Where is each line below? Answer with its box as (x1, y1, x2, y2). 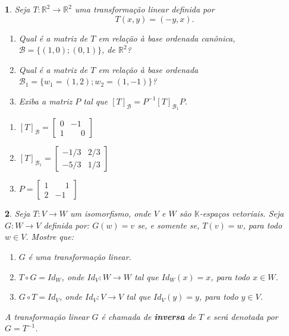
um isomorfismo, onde (70, 207, 151, 220)
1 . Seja (5, 3, 30, 15)
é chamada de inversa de (101, 310, 196, 322)
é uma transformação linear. (28, 250, 131, 262)
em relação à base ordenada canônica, (98, 31, 235, 44)
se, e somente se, (137, 218, 200, 231)
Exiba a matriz (18, 94, 73, 107)
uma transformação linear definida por (74, 3, 215, 15)
